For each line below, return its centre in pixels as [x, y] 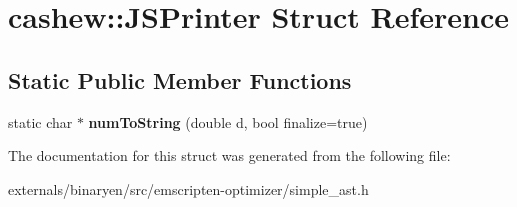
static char [40, 121]
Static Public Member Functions [180, 79]
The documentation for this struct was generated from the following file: [229, 155]
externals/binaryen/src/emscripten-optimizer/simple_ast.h [188, 188]
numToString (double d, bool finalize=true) [228, 121]
